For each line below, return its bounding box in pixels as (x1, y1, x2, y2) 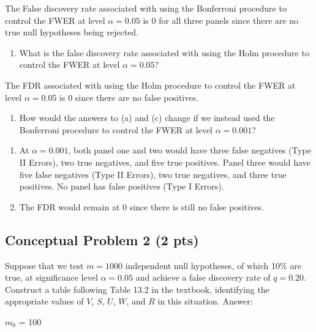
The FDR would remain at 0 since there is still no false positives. (19, 200, 264, 213)
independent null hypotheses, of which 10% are (125, 259, 301, 271)
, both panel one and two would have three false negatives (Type (68, 144, 311, 157)
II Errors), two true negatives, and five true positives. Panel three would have (19, 155, 310, 168)
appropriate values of (5, 295, 84, 308)
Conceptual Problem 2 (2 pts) (5, 230, 199, 249)
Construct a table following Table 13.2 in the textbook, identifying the (5, 282, 269, 295)
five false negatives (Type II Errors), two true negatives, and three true (19, 168, 287, 180)
